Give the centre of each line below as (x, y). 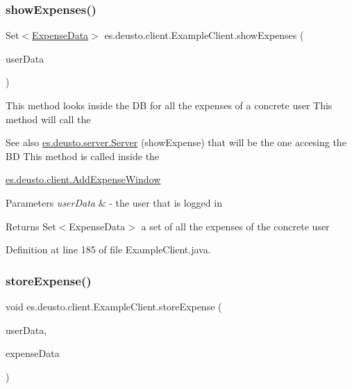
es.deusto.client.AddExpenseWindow (83, 179)
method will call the (48, 119)
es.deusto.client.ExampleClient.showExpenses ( (204, 35)
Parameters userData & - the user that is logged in (114, 202)
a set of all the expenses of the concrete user (235, 226)
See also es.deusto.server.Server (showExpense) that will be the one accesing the (176, 142)
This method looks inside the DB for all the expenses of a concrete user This (169, 105)
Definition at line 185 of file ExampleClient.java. (108, 249)
